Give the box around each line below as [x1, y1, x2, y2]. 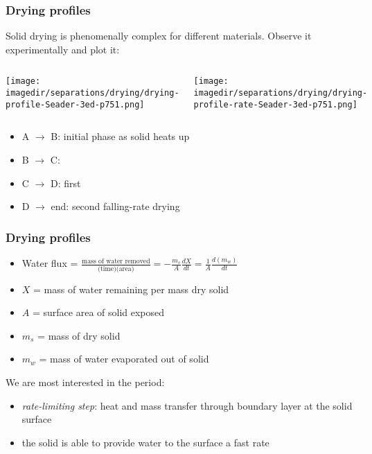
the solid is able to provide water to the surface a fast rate [21, 435, 269, 449]
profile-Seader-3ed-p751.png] [6, 99, 145, 110]
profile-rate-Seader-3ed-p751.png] [193, 99, 357, 110]
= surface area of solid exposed [32, 305, 165, 320]
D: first [50, 175, 81, 190]
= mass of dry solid [37, 328, 121, 342]
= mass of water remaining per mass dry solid [33, 281, 229, 296]
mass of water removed [82, 257, 150, 265]
